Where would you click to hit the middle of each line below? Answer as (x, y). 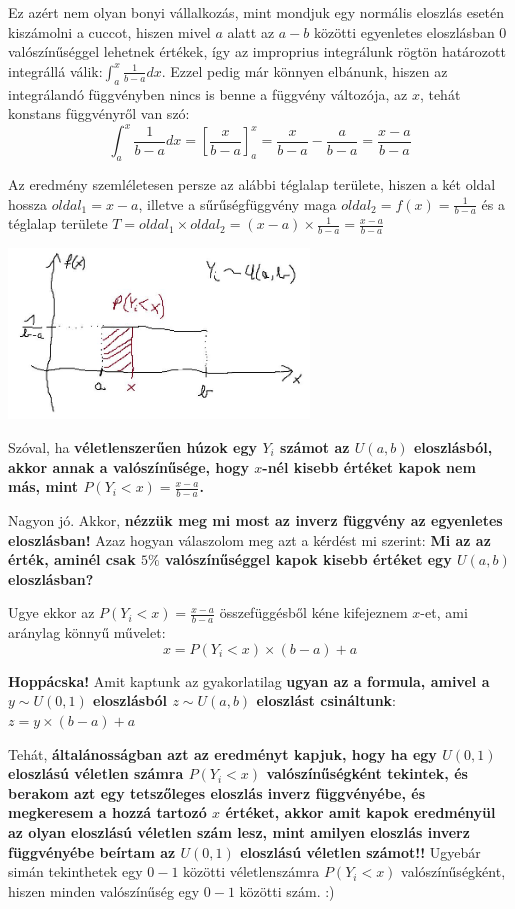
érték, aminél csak (72, 559)
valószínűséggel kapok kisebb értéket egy (308, 559)
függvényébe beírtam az (92, 851)
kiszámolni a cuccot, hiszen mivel (109, 31)
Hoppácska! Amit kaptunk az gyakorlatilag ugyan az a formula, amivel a (249, 680)
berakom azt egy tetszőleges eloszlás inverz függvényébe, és (217, 792)
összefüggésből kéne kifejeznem (313, 612)
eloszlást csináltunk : (326, 700)
